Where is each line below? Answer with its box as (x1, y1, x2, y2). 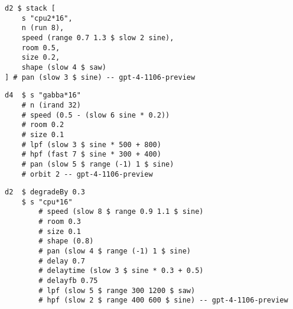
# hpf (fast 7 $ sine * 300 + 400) (21, 150, 161, 159)
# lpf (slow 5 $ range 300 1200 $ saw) (38, 286, 196, 295)
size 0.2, (21, 53, 60, 62)
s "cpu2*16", (21, 14, 73, 22)
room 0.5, (21, 43, 60, 52)
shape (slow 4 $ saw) (21, 63, 106, 71)
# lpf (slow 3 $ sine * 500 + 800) (21, 140, 161, 149)
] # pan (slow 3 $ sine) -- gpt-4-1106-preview (5, 73, 196, 82)
